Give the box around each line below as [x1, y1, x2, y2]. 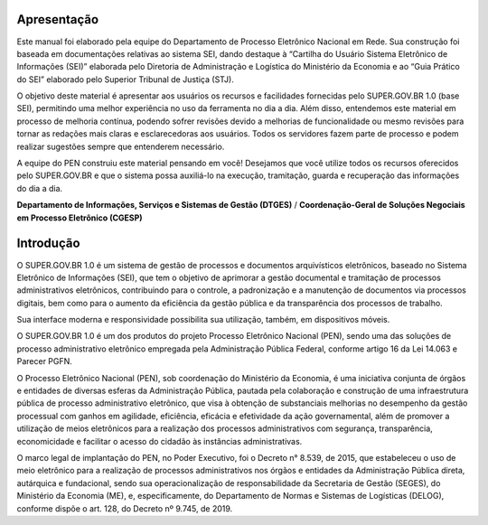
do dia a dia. [16, 183, 63, 193]
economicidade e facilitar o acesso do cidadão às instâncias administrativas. [16, 436, 303, 446]
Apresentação [16, 12, 99, 27]
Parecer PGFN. [16, 356, 72, 367]
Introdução [16, 236, 80, 251]
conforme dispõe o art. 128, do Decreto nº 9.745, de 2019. [16, 502, 233, 514]
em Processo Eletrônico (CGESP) [16, 212, 144, 223]
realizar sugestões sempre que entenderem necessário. [16, 141, 225, 152]
